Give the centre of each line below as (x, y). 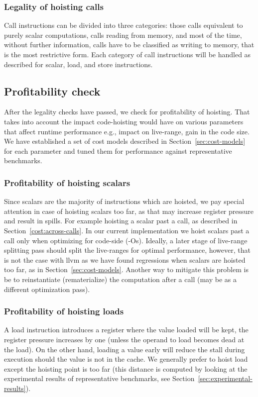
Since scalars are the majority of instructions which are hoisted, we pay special (124, 201)
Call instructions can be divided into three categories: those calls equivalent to (124, 25)
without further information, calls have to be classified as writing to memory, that (129, 45)
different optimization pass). (47, 289)
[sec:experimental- (225, 378)
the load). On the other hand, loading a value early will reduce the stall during (125, 349)
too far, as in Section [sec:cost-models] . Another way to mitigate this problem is (126, 269)
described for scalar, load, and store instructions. (78, 64)
